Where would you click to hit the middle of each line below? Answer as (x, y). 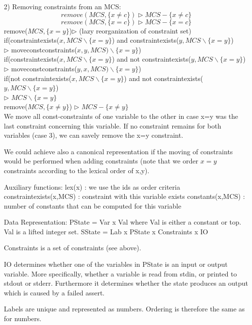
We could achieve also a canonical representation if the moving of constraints (118, 151)
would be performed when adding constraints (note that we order (101, 161)
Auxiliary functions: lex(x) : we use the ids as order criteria (92, 187)
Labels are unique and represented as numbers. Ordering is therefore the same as (125, 309)
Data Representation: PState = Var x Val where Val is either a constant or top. (123, 222)
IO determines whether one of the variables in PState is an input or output (116, 264)
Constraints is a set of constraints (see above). (73, 248)
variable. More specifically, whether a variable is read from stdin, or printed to (120, 273)
